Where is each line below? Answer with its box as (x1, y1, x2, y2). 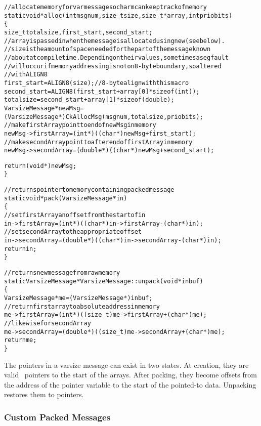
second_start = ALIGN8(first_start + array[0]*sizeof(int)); (4, 88, 200, 95)
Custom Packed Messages (4, 410, 111, 423)
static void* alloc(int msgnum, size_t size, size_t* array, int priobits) (4, 12, 233, 19)
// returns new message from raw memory (4, 269, 120, 277)
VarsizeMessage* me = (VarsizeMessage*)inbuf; (4, 294, 153, 302)
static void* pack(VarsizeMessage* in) (4, 194, 127, 202)
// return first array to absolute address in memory (4, 303, 160, 310)
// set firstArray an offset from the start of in (4, 211, 146, 219)
